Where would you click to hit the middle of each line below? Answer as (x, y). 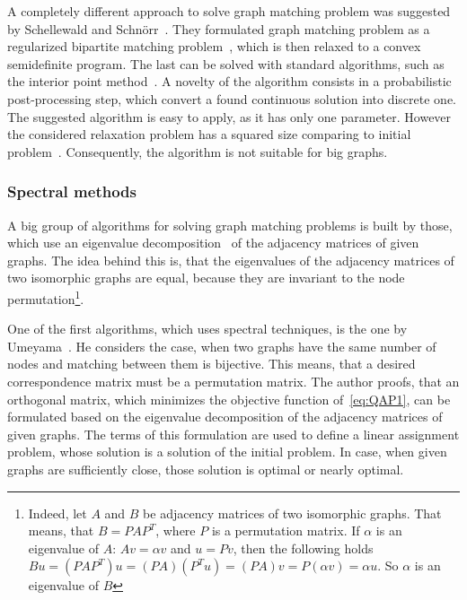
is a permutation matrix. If (286, 530)
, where (176, 530)
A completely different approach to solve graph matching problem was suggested (229, 11)
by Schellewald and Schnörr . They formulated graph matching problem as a (219, 28)
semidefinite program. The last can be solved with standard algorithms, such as (226, 63)
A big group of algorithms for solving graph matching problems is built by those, (230, 225)
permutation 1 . (46, 297)
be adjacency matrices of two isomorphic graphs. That (292, 513)
